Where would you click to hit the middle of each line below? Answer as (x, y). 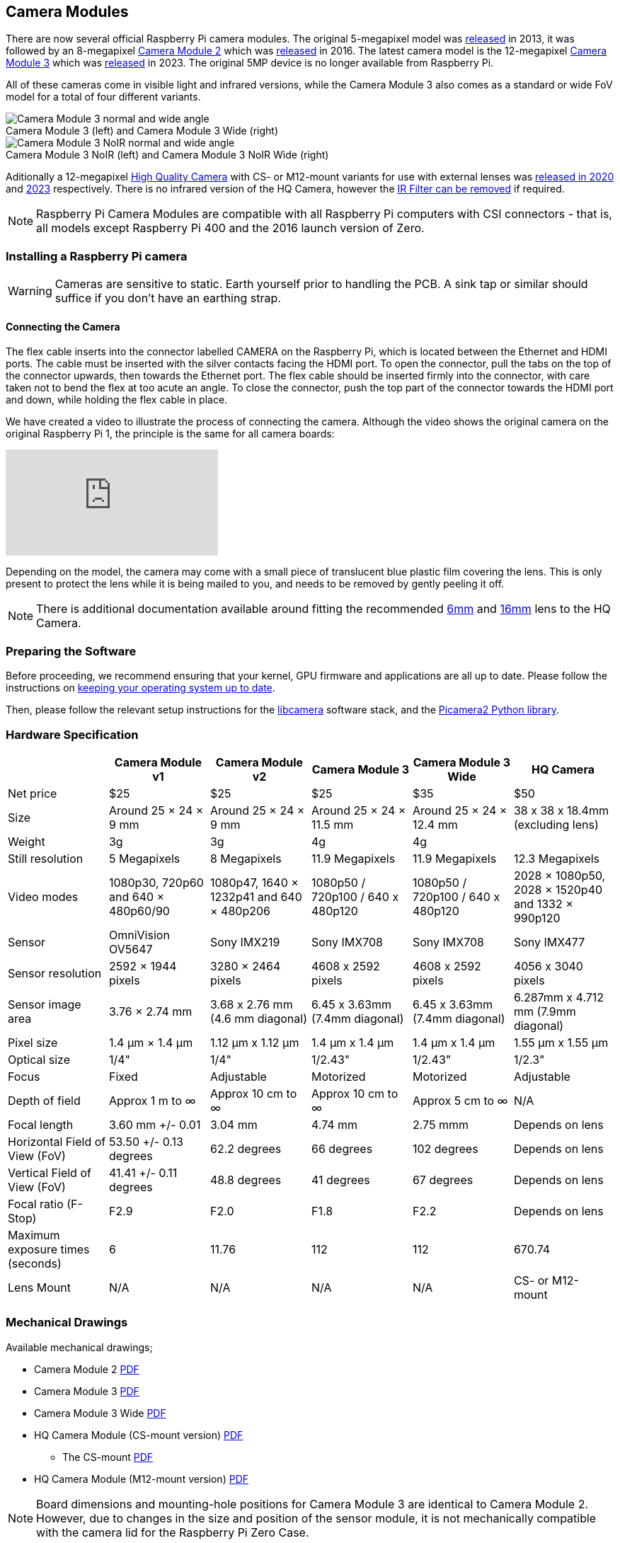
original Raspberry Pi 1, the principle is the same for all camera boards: (170, 434)
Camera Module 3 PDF (87, 1391)
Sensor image (45, 1004)
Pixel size (33, 1042)
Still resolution (46, 858)
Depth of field (44, 1100)
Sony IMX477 (549, 942)
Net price (33, 793)
